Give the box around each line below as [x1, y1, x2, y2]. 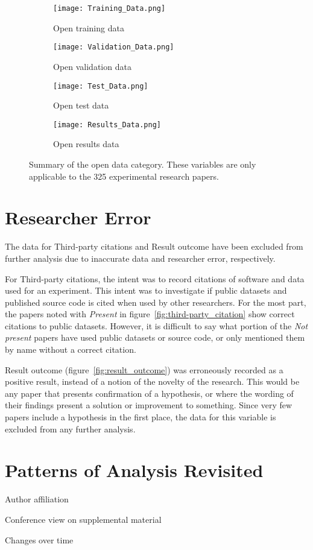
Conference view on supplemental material [5, 513, 162, 525]
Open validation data [53, 60, 131, 72]
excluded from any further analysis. [5, 422, 136, 435]
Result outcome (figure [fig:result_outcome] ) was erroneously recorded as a [5, 363, 283, 376]
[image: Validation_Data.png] [53, 43, 174, 52]
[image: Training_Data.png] [53, 4, 166, 13]
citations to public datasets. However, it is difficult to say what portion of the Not [5, 319, 308, 332]
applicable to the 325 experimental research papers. [29, 169, 219, 182]
